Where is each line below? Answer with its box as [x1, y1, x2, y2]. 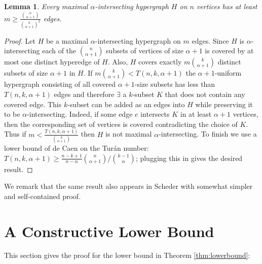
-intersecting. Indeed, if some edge [27, 109, 133, 119]
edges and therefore [54, 88, 115, 99]
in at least [180, 109, 212, 119]
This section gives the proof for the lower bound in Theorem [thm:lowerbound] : [4, 250, 250, 260]
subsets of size [4, 68, 48, 78]
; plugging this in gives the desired [135, 152, 243, 163]
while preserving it [195, 98, 253, 109]
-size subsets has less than [134, 79, 215, 89]
